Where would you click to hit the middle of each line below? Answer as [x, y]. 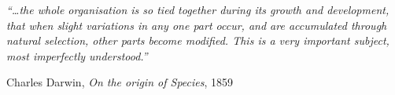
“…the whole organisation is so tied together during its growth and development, [198, 9]
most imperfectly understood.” [77, 55]
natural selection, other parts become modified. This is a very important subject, [198, 40]
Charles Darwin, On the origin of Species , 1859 [120, 82]
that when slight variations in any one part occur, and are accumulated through [197, 25]
